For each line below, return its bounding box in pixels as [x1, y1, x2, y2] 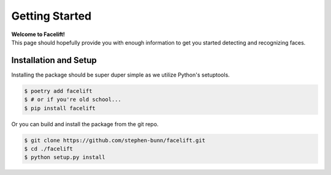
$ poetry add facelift [24, 87, 93, 94]
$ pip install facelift [24, 105, 96, 111]
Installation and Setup [11, 55, 97, 65]
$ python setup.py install [24, 154, 105, 161]
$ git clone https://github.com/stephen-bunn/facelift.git [24, 136, 205, 144]
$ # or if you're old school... [24, 96, 122, 103]
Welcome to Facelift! [11, 31, 66, 38]
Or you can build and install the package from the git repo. [11, 120, 159, 128]
